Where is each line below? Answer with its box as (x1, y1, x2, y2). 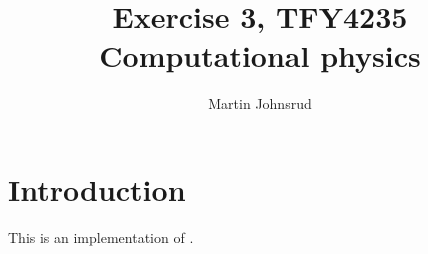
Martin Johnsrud (208, 93, 312, 114)
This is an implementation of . (8, 226, 194, 247)
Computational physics (99, 35, 421, 76)
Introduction (8, 168, 186, 209)
